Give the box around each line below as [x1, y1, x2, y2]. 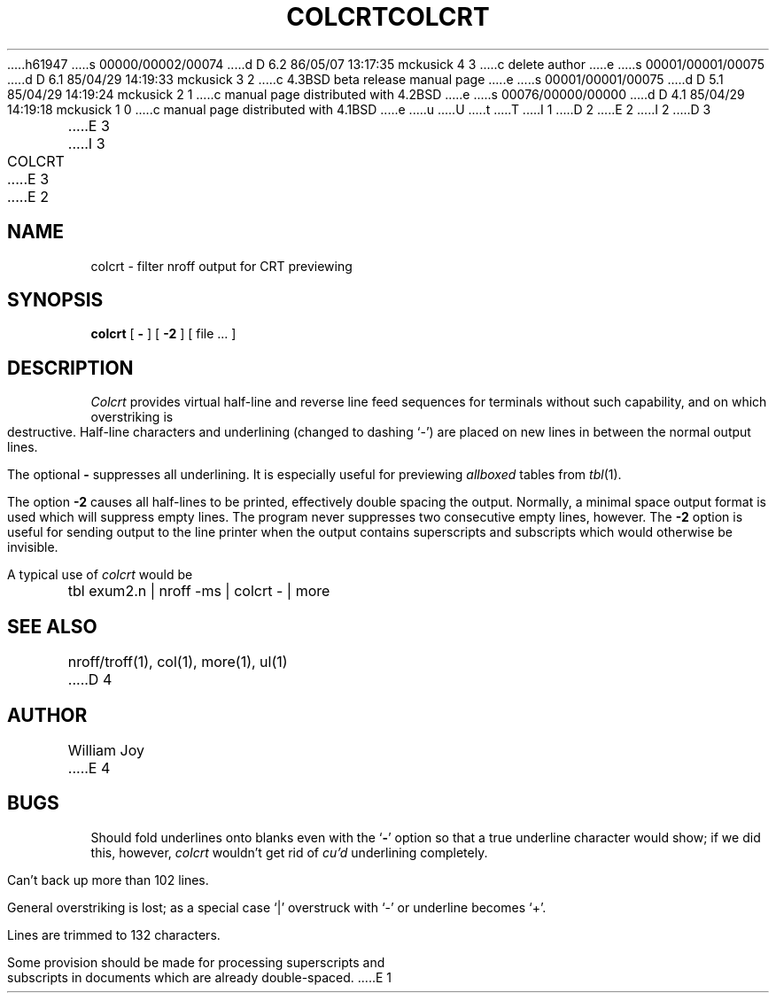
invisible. [7, 539, 58, 555]
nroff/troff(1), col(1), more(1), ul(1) [67, 653, 288, 671]
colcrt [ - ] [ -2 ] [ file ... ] [90, 326, 237, 342]
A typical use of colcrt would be [7, 567, 193, 583]
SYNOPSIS [7, 289, 104, 312]
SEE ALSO [7, 615, 97, 638]
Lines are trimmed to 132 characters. [7, 926, 221, 942]
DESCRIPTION [7, 356, 134, 379]
